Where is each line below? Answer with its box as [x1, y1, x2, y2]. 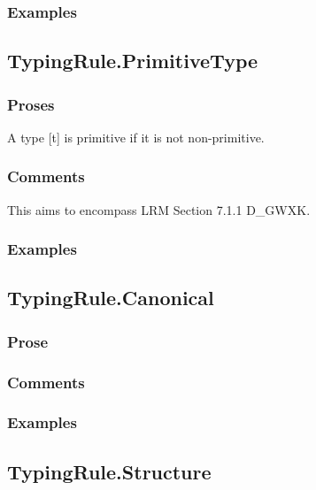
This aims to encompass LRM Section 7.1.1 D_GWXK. [7, 200, 311, 218]
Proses [7, 93, 55, 115]
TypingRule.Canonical [7, 284, 214, 311]
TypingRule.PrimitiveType [7, 47, 258, 74]
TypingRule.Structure [7, 457, 212, 485]
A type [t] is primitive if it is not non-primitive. [7, 127, 265, 146]
